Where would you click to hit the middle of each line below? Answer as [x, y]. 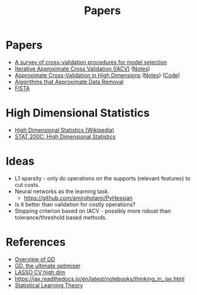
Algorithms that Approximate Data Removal [69, 82]
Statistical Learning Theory [49, 285]
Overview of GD [35, 259]
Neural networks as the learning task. [62, 191]
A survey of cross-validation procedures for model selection [91, 62]
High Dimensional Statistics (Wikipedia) [64, 130]
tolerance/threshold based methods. [61, 217]
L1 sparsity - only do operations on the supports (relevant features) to [102, 178]
